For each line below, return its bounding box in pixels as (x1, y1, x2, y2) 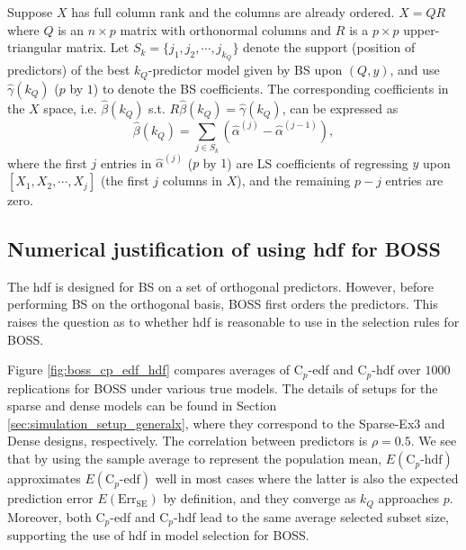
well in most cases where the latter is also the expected (155, 469, 459, 488)
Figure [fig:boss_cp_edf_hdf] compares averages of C (7, 360, 303, 379)
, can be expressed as (282, 99, 399, 118)
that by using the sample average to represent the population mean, (7, 449, 382, 468)
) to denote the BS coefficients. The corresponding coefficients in (93, 78, 449, 97)
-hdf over (372, 360, 421, 379)
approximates (7, 469, 81, 488)
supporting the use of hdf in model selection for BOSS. (7, 525, 309, 544)
